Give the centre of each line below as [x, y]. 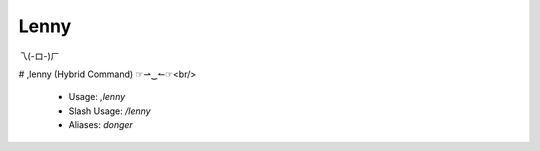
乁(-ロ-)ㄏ [39, 56]
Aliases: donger [101, 125]
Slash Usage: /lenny [109, 111]
